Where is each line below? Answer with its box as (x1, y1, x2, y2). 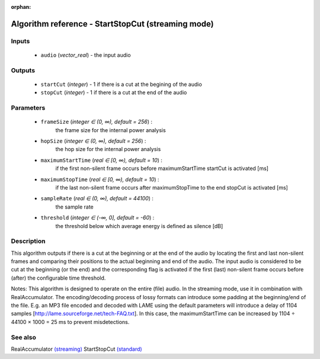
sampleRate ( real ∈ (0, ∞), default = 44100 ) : (40, 195, 154, 202)
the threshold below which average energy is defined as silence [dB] (55, 222, 223, 229)
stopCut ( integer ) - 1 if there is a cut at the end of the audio (40, 89, 187, 96)
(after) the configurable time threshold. (11, 274, 106, 281)
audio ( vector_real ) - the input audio (40, 51, 131, 59)
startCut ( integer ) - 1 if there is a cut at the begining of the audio (40, 81, 203, 88)
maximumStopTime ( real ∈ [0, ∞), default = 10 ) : (40, 175, 159, 183)
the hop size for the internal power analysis (55, 146, 161, 153)
